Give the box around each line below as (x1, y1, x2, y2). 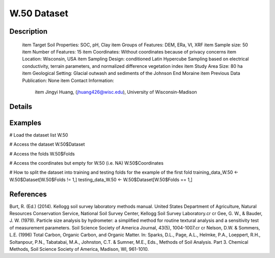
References (9, 190, 47, 198)
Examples (9, 118, 42, 127)
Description (9, 27, 48, 36)
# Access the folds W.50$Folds (9, 150, 75, 157)
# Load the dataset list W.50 (9, 132, 68, 138)
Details (9, 102, 33, 111)
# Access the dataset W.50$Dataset (9, 141, 85, 147)
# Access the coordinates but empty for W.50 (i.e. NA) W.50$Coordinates (9, 160, 164, 166)
